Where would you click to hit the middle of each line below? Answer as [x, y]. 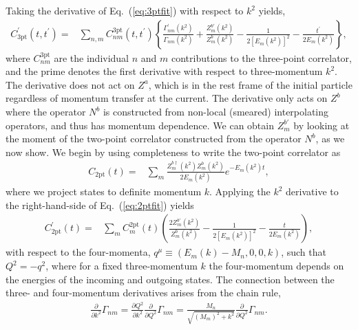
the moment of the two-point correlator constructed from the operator [154, 139]
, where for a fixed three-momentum [122, 266]
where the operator [46, 111]
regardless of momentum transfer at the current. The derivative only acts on [167, 98]
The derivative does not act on [70, 84]
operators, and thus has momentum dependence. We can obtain [140, 125]
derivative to [312, 191]
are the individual [92, 57]
